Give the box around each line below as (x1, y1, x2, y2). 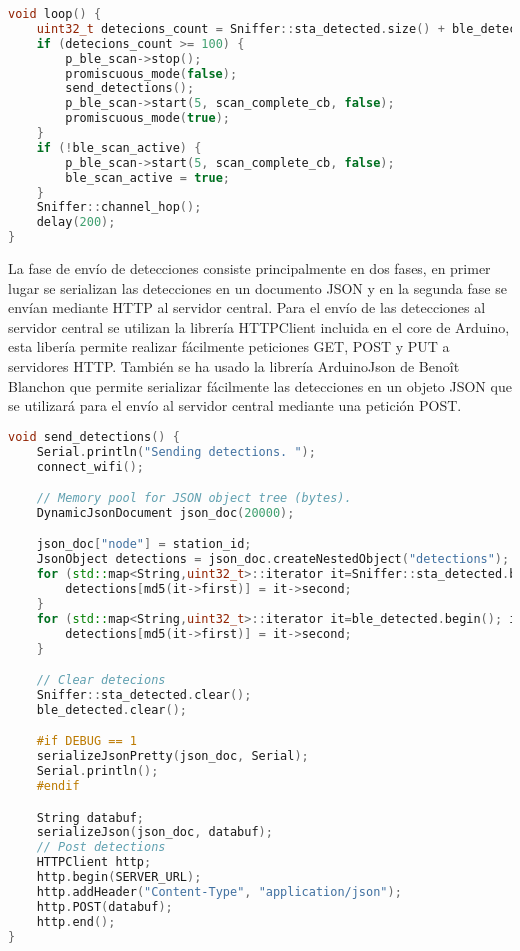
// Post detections (36, 840, 166, 855)
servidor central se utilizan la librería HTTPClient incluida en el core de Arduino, (8, 316, 510, 337)
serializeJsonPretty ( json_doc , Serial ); (36, 749, 309, 764)
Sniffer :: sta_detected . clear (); (36, 687, 252, 702)
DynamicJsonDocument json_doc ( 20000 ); (36, 505, 295, 520)
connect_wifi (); (36, 459, 145, 474)
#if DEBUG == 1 (36, 734, 137, 749)
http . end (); (36, 914, 116, 929)
